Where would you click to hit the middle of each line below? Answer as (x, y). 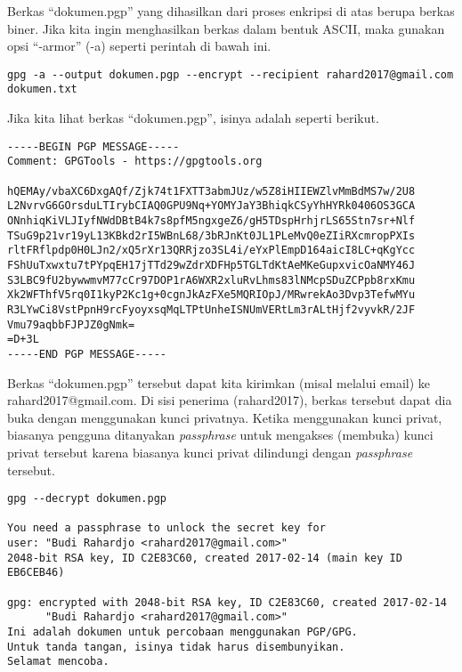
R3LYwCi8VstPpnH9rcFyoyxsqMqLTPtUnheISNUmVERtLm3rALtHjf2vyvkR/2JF (211, 309)
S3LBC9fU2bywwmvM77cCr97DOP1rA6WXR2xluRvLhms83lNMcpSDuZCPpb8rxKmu (211, 280)
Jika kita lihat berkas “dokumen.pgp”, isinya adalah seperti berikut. (193, 118)
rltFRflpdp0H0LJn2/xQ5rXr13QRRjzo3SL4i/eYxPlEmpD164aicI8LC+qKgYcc (211, 251)
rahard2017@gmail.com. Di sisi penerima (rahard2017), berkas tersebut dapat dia (230, 400)
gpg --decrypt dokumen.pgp (87, 499)
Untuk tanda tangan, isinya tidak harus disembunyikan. (176, 647)
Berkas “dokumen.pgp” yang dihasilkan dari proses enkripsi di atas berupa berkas (231, 11)
